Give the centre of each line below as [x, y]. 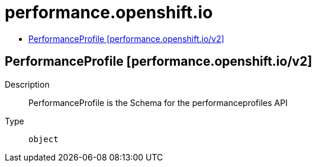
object [43, 139]
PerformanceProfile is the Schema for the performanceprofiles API [158, 102]
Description [27, 84]
